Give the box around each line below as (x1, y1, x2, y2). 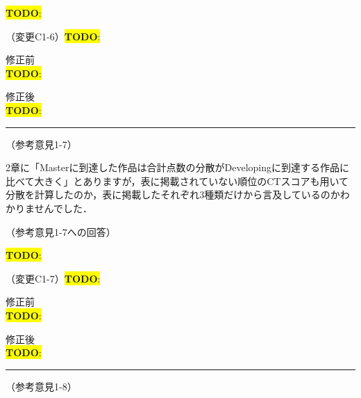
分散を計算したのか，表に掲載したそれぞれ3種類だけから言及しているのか (6, 187, 340, 202)
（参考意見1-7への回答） (6, 224, 116, 239)
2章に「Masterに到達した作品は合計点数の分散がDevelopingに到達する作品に (6, 160, 349, 175)
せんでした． (34, 200, 92, 215)
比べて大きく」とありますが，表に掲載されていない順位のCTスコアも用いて (6, 173, 349, 188)
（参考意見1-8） (6, 379, 77, 393)
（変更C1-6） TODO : (6, 29, 101, 43)
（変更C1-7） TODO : (6, 271, 101, 285)
